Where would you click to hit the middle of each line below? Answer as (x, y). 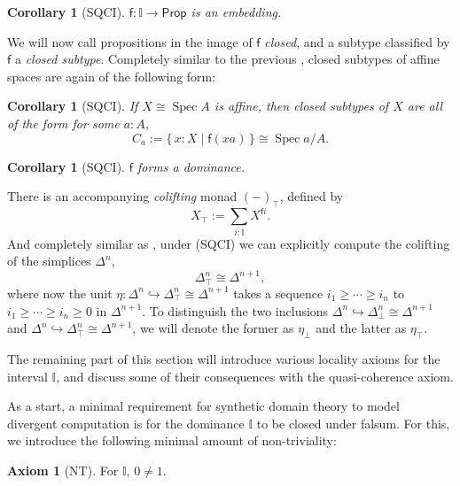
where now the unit (60, 293)
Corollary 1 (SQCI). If (73, 106)
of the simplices (49, 261)
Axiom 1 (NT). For (63, 470)
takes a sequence (278, 293)
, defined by (312, 196)
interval (27, 376)
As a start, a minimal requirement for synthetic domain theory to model (203, 406)
